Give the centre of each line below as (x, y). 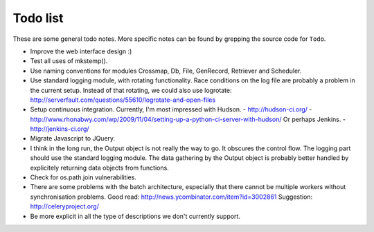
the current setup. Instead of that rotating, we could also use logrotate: (131, 90)
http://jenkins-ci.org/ (60, 129)
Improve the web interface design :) (81, 51)
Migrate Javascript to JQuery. (73, 139)
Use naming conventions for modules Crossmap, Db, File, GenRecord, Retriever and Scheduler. (166, 71)
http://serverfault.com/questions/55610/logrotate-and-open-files (123, 100)
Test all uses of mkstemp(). (69, 61)
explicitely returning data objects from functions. (99, 168)
